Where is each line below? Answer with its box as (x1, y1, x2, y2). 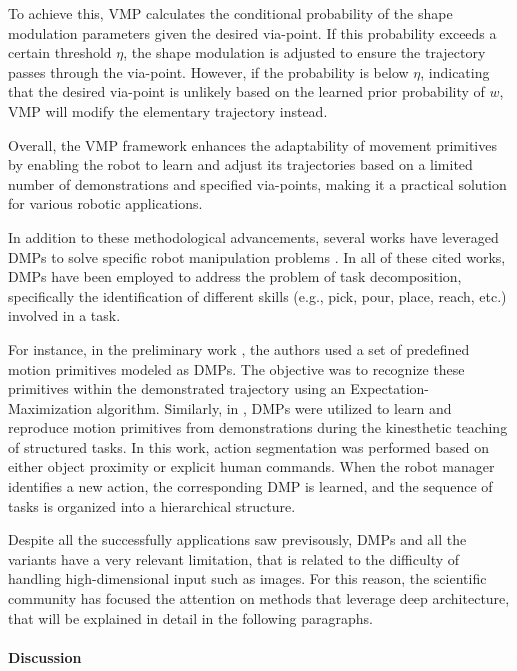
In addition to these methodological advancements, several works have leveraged (8, 226, 499, 247)
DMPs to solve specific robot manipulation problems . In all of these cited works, (8, 246, 506, 267)
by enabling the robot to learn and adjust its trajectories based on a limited (8, 154, 473, 175)
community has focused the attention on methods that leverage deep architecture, (8, 588, 510, 609)
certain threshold (8, 42, 112, 63)
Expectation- (350, 378, 430, 399)
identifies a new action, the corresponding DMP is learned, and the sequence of (8, 476, 493, 497)
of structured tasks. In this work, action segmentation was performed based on (8, 436, 489, 457)
